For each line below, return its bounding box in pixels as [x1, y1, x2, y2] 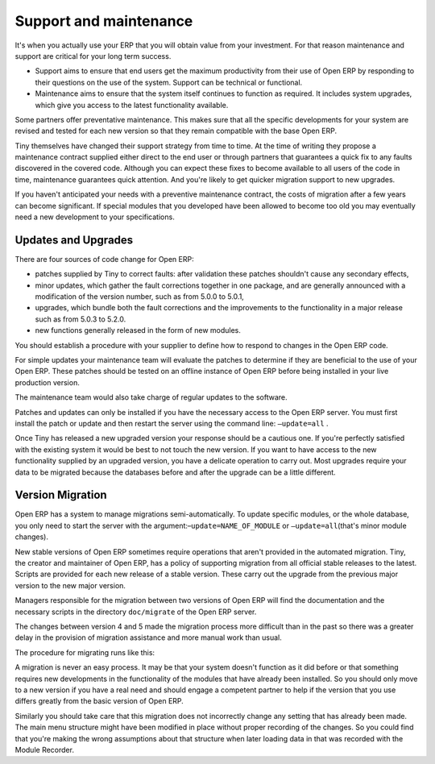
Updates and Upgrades [14, 233, 134, 247]
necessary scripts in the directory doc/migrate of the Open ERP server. [14, 607, 257, 617]
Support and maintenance [14, 12, 193, 30]
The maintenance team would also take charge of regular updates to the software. [14, 392, 288, 402]
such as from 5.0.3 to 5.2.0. [35, 314, 126, 324]
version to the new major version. [14, 580, 126, 590]
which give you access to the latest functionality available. [35, 100, 229, 110]
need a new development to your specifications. [14, 212, 175, 222]
